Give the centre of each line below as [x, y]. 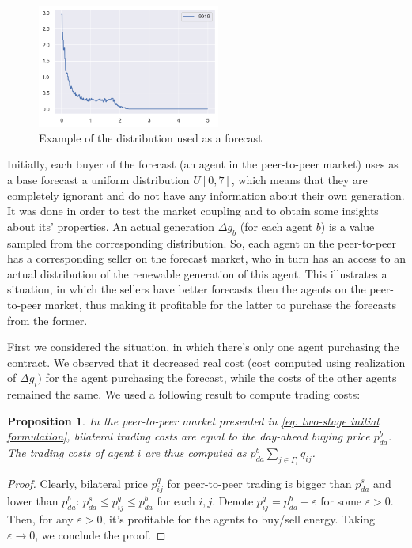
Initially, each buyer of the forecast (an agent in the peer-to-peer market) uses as [203, 164]
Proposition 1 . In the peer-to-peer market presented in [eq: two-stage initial [193, 420]
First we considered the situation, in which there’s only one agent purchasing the [203, 347]
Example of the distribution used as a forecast [151, 137]
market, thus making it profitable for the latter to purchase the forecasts [221, 304]
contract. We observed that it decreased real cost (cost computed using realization [206, 362]
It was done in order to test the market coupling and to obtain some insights [193, 211]
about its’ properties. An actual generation [111, 226]
